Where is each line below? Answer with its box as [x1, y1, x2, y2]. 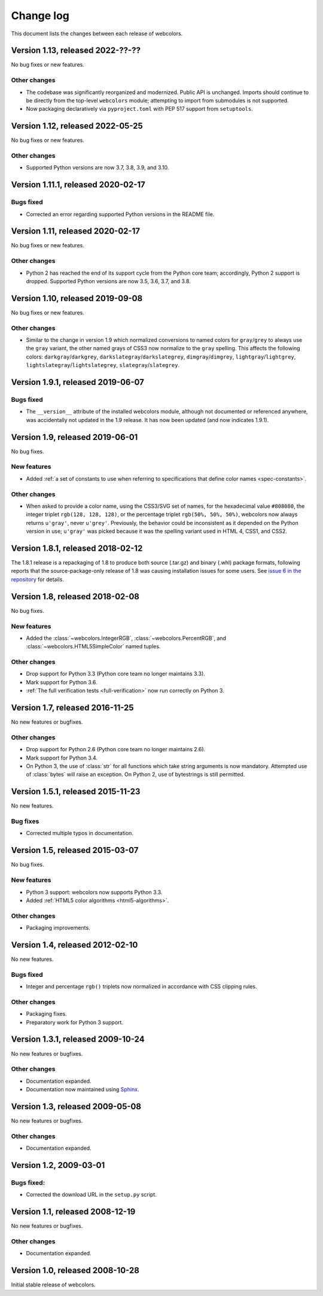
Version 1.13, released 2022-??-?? [11, 45, 141, 56]
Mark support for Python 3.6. [26, 678, 97, 685]
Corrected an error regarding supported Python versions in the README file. [26, 210, 215, 218]
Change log [11, 9, 70, 22]
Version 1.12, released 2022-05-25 [11, 121, 143, 131]
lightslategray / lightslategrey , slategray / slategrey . [26, 362, 179, 369]
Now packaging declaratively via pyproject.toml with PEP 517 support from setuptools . [26, 105, 254, 113]
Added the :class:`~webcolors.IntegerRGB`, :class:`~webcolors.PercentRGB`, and [26, 635, 227, 642]
